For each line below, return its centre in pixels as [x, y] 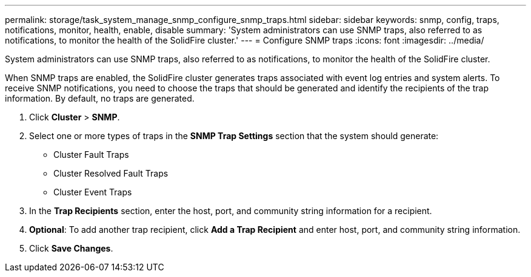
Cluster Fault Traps [91, 155]
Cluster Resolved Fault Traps [111, 173]
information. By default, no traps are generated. [100, 98]
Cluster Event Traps [93, 192]
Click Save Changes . [71, 248]
